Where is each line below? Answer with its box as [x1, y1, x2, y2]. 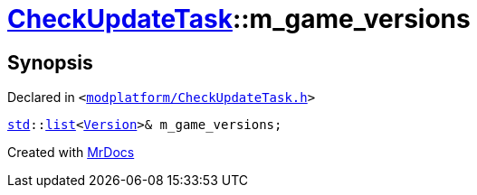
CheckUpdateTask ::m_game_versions [7, 4, 471, 34]
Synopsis [7, 51, 93, 74]
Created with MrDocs [7, 144, 135, 161]
